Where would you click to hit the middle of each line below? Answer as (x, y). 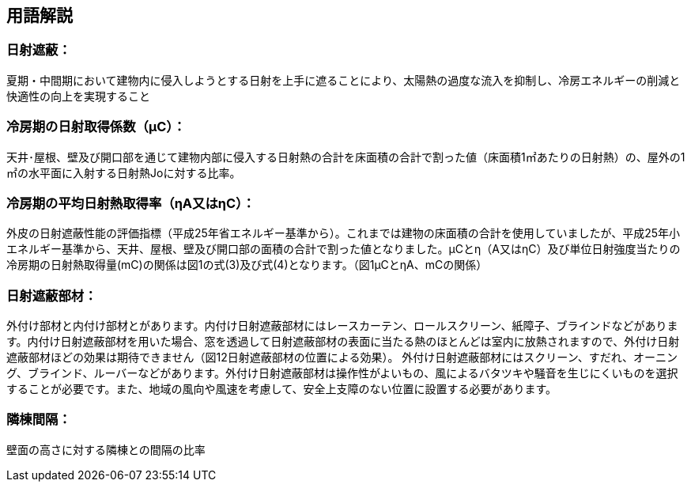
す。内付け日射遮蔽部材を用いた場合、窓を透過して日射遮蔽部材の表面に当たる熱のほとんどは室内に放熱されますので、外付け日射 (343, 342)
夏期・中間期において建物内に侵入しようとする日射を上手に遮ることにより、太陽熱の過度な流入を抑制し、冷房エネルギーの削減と (344, 80)
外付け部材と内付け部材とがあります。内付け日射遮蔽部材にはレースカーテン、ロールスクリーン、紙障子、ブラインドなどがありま (342, 326)
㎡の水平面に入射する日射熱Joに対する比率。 (124, 172)
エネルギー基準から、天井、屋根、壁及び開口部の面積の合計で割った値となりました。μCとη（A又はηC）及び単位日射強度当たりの (344, 249)
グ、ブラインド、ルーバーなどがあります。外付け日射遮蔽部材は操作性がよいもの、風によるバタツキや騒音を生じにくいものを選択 (342, 373)
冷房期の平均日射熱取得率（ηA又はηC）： (131, 203)
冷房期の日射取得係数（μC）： (96, 127)
